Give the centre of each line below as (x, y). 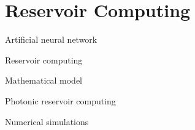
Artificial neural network (51, 39)
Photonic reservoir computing (60, 100)
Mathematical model (44, 80)
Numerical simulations (47, 121)
